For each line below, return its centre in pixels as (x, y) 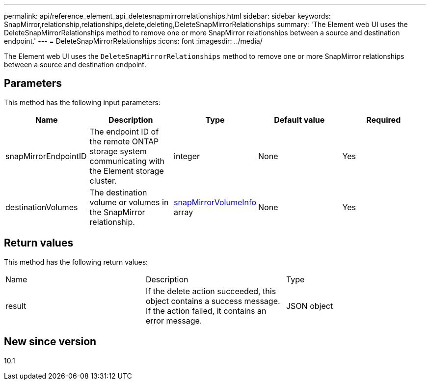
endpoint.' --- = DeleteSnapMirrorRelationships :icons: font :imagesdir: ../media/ (133, 41)
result (16, 306)
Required (384, 120)
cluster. (103, 180)
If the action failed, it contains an (206, 311)
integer (187, 156)
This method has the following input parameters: (82, 102)
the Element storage (127, 171)
